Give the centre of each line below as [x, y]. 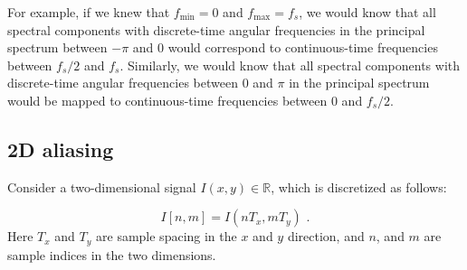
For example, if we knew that [89, 12]
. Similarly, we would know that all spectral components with [290, 65]
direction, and [326, 236]
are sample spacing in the [167, 236]
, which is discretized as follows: [359, 186]
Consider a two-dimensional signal [102, 186]
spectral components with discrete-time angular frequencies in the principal [216, 29]
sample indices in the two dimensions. [112, 254]
